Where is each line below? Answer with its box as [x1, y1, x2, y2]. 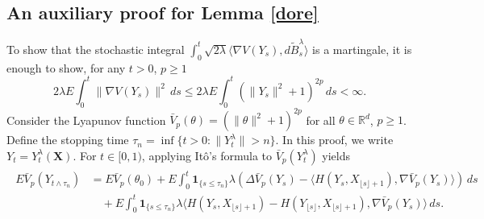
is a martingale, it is [312, 40, 412, 57]
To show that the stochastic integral [6, 40, 185, 57]
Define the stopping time [6, 131, 129, 148]
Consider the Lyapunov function [6, 111, 166, 128]
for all [306, 111, 336, 128]
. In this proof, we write [275, 131, 394, 148]
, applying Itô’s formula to [141, 147, 272, 163]
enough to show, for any [6, 59, 126, 76]
